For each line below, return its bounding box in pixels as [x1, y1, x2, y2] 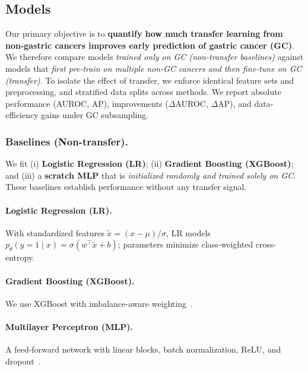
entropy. [5, 251, 35, 264]
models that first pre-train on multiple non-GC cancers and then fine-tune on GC [5, 62, 302, 74]
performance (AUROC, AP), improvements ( [5, 97, 169, 109]
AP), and [218, 97, 252, 109]
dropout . [5, 354, 41, 367]
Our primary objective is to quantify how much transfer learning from [5, 27, 283, 40]
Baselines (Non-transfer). [5, 134, 128, 148]
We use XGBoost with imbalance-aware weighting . [5, 297, 193, 309]
